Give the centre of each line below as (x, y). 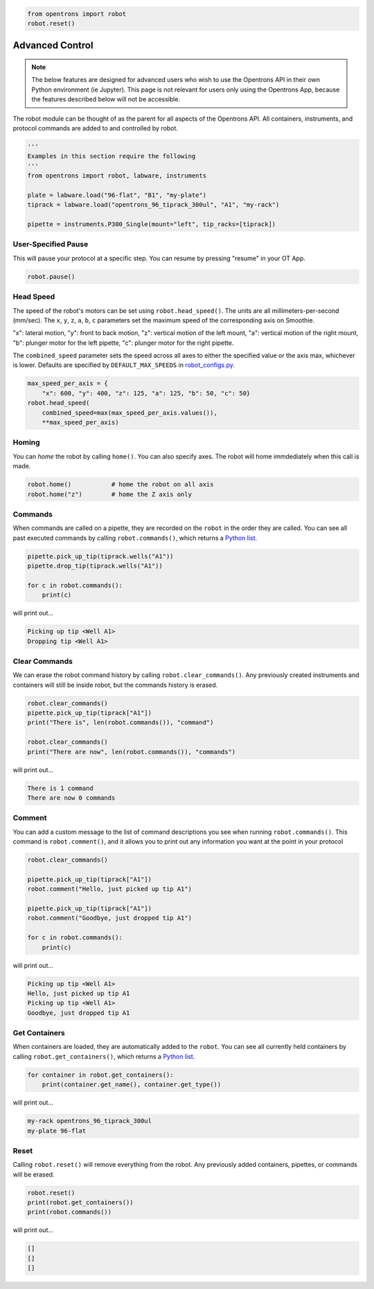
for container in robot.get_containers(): (100, 1075)
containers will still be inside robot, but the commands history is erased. (115, 685)
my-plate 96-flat (57, 1130)
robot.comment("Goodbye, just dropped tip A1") (109, 918)
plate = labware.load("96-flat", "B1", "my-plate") (117, 195)
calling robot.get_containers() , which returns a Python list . (104, 1056)
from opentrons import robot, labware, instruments (117, 176)
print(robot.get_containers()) (81, 1203)
